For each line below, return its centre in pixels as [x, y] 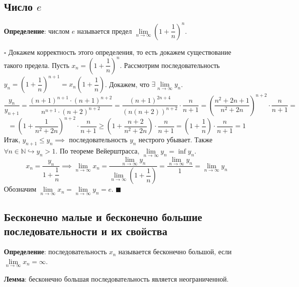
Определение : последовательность [55, 252]
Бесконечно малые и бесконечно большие [103, 217]
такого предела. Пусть [37, 65]
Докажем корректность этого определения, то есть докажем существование [120, 52]
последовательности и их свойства [86, 231]
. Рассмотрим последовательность [170, 65]
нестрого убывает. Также [176, 140]
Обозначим [20, 189]
